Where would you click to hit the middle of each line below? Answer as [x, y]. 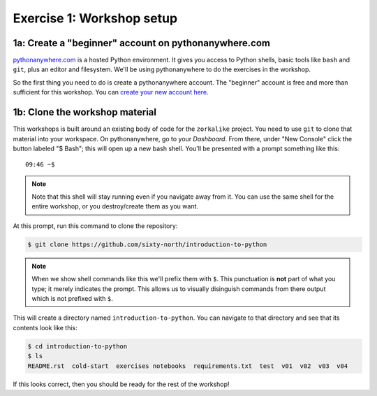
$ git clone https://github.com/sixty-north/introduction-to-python [147, 244]
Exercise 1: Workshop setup [95, 18]
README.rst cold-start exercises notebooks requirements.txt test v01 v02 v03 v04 [188, 366]
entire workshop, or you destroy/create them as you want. [115, 206]
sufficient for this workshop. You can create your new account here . [111, 92]
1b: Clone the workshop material [85, 112]
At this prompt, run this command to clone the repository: [95, 226]
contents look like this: [45, 327]
